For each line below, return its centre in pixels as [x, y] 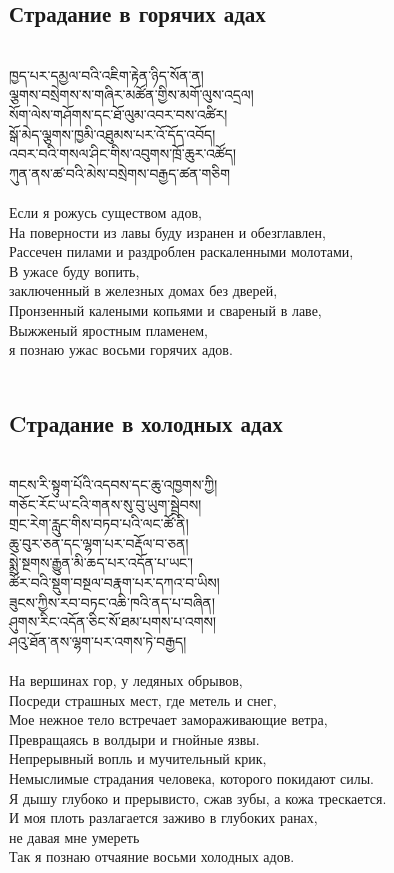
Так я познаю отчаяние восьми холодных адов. [152, 856]
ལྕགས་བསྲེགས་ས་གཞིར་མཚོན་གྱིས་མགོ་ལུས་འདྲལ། [131, 94]
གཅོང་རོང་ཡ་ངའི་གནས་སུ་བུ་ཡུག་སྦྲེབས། [105, 503]
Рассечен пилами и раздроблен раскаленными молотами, [181, 251]
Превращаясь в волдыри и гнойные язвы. [134, 738]
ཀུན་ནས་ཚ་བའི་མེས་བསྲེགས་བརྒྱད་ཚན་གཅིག [120, 172]
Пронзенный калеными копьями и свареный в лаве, [165, 309]
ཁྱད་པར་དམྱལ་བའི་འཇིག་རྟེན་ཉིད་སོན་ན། [106, 74]
